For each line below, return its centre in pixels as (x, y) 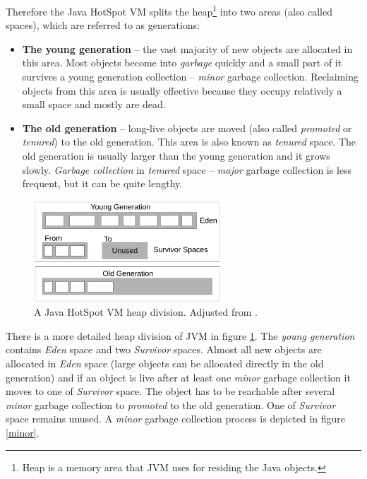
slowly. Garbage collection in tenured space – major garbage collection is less (187, 169)
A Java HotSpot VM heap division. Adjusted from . (146, 312)
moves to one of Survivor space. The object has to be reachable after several (170, 391)
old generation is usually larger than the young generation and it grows (176, 155)
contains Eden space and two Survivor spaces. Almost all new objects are (164, 349)
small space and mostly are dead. (94, 104)
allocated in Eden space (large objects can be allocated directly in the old (165, 363)
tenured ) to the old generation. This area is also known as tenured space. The (189, 142)
